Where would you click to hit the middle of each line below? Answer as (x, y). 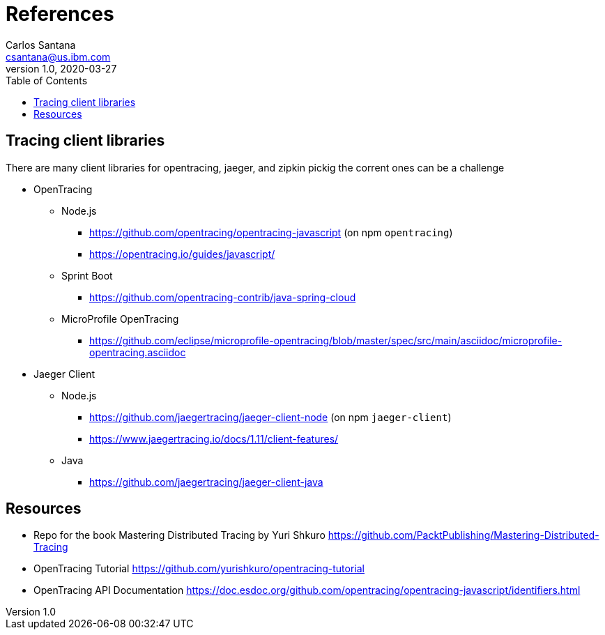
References (60, 14)
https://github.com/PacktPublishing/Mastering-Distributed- (464, 535)
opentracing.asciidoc (138, 352)
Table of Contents (47, 80)
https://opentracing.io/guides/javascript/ (182, 254)
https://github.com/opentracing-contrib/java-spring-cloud (223, 297)
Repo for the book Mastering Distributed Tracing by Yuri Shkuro (179, 535)
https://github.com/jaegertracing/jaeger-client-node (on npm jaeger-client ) (270, 417)
